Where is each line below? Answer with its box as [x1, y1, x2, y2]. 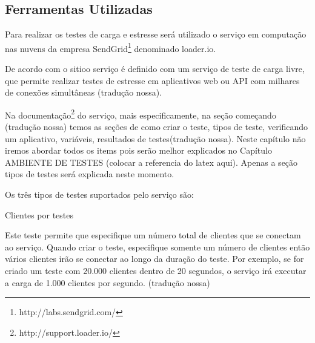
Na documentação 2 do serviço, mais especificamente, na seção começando [5, 106, 276, 121]
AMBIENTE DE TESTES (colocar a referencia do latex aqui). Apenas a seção [5, 155, 298, 168]
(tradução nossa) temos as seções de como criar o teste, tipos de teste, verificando [5, 120, 308, 133]
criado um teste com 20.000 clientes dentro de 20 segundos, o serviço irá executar [5, 264, 307, 277]
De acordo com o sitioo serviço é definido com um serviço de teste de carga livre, [5, 62, 305, 75]
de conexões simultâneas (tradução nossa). [5, 86, 162, 99]
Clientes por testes [5, 208, 74, 221]
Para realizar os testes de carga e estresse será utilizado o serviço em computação [5, 28, 307, 41]
